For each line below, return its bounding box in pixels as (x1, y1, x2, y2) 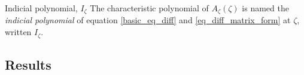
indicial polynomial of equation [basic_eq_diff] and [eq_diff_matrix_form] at (5, 14, 291, 26)
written (5, 26, 32, 38)
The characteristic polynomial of (90, 2, 209, 14)
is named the (242, 2, 289, 14)
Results (5, 55, 51, 73)
